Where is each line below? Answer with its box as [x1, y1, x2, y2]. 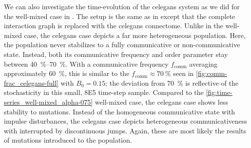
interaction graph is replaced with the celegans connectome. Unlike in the [4, 20, 223, 31]
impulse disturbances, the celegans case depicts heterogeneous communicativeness [4, 116, 247, 126]
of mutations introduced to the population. [4, 135, 132, 145]
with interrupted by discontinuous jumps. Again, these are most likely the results [4, 125, 246, 135]
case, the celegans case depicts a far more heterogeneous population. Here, [24, 30, 246, 40]
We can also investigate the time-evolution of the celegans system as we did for [4, 1, 240, 11]
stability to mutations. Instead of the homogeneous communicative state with [4, 106, 235, 116]
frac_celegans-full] [4, 77, 58, 88]
